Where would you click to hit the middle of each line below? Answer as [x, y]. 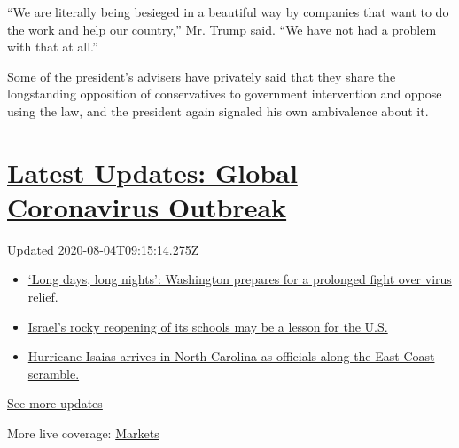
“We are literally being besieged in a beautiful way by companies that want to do [228, 12]
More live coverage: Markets [83, 433]
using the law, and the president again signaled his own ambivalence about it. [218, 110]
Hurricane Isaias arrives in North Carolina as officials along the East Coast [231, 356]
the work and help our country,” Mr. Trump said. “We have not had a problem [222, 29]
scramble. [54, 373]
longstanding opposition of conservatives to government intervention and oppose [225, 94]
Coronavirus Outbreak [147, 206]
